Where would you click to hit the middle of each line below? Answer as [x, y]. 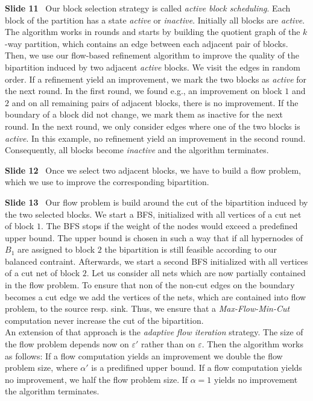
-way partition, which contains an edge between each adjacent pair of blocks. [147, 43]
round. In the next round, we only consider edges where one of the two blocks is [153, 126]
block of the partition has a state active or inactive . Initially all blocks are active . [155, 20]
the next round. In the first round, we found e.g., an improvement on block [144, 91]
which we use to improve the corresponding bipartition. [107, 182]
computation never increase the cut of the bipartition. [104, 320]
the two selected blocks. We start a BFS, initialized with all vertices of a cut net [153, 214]
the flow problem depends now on [67, 344]
